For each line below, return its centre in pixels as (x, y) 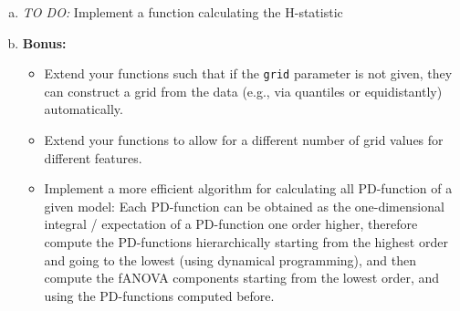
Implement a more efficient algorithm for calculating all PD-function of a (248, 188)
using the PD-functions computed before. (159, 295)
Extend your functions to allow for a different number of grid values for (244, 140)
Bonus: (44, 42)
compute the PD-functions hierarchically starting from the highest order (246, 242)
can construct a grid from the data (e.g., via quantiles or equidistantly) (243, 91)
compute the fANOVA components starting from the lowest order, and (242, 278)
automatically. (84, 109)
